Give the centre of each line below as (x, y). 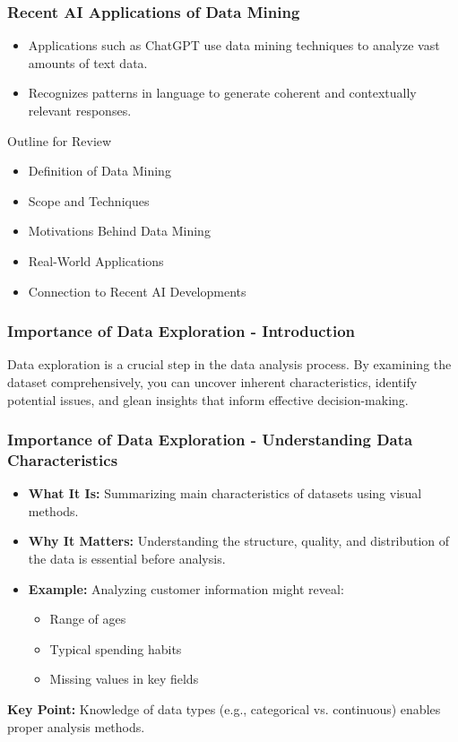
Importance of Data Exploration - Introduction (181, 331)
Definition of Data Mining (99, 171)
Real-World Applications (96, 260)
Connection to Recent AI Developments (137, 291)
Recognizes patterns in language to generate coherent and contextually (222, 93)
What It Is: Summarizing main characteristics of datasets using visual (225, 493)
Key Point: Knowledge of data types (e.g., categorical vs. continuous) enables (224, 709)
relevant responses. (80, 110)
